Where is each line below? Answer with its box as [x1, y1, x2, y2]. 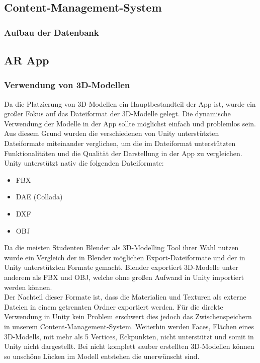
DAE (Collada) [16, 191, 63, 202]
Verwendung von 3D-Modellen [4, 79, 130, 91]
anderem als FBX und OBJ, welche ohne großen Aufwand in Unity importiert [4, 271, 244, 282]
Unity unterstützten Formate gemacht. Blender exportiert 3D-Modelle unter [4, 262, 238, 272]
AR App [4, 52, 49, 68]
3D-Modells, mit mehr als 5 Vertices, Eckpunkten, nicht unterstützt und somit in [4, 331, 254, 341]
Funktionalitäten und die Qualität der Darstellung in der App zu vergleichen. [4, 148, 242, 158]
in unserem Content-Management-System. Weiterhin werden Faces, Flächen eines [4, 321, 254, 331]
